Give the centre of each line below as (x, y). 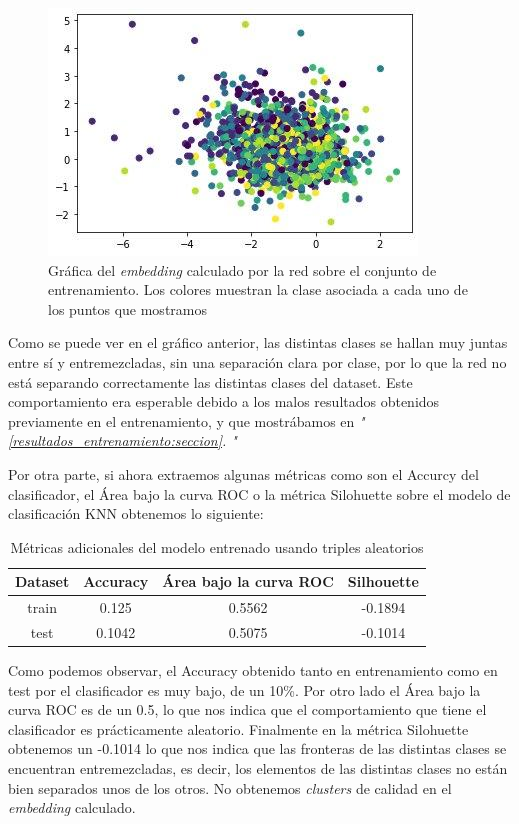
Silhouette (383, 581)
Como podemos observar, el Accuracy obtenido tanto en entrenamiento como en (253, 670)
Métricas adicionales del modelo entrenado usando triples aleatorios (217, 546)
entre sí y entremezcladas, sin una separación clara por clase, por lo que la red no (257, 361)
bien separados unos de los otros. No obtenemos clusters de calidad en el (230, 787)
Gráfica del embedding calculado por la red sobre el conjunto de (242, 269)
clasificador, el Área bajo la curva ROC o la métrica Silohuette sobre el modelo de (259, 493)
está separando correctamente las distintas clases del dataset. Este (210, 381)
